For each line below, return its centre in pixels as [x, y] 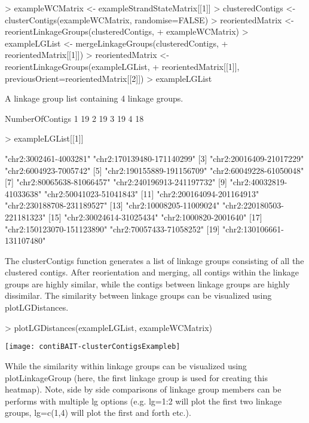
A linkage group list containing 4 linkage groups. [94, 98]
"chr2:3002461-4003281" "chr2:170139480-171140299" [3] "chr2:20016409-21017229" [154, 158]
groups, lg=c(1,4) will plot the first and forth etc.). [98, 413]
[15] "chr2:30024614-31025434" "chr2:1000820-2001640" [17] [155, 217]
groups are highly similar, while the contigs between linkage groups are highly [147, 283]
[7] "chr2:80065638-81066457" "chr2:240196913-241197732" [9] [116, 182]
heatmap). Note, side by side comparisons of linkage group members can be [143, 389]
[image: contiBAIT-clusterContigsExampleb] [93, 347]
